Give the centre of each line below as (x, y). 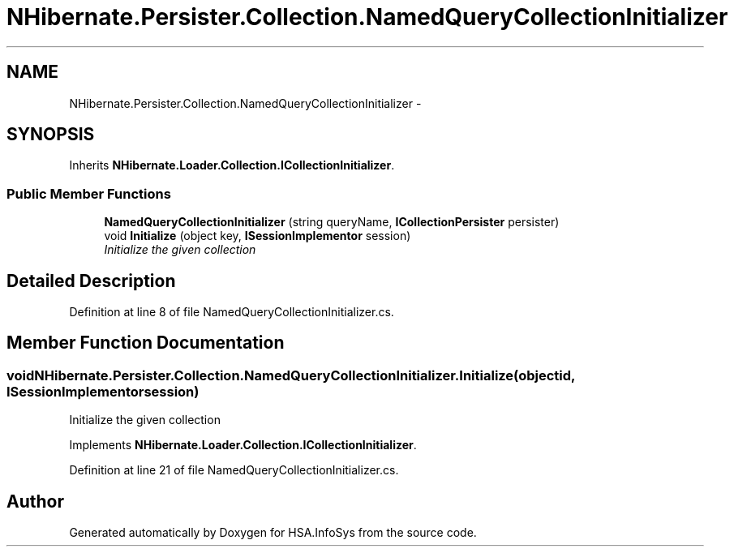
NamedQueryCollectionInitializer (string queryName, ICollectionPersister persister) (332, 222)
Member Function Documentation (146, 343)
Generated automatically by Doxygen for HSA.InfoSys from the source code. (273, 533)
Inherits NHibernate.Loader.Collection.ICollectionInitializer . (232, 165)
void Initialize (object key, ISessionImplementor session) (258, 236)
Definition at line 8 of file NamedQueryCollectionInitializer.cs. (232, 312)
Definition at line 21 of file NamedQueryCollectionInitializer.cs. (234, 470)
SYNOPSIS (51, 135)
